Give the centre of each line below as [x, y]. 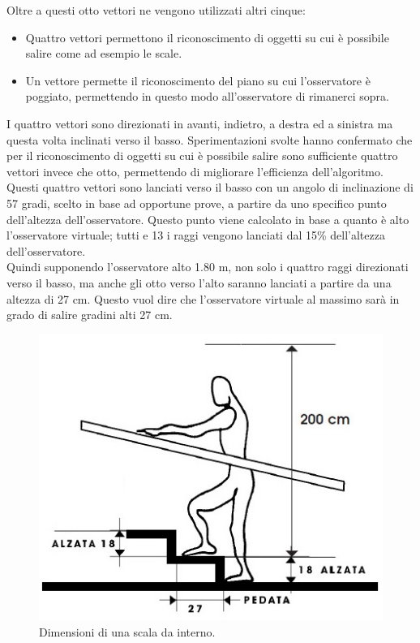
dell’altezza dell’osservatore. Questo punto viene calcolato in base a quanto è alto [208, 219]
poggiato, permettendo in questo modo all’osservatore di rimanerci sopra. [207, 96]
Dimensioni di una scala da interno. [127, 631]
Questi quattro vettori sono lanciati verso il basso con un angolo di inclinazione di [210, 187]
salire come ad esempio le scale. [104, 53]
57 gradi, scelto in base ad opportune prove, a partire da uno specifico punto [197, 203]
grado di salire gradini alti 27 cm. [90, 315]
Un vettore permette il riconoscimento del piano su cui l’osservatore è [198, 80]
